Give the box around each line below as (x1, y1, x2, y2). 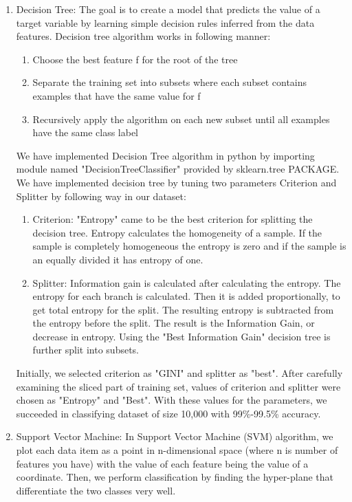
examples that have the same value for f (32, 88, 201, 102)
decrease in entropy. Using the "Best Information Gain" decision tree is (32, 329, 331, 343)
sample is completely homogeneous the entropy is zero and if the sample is (32, 239, 346, 253)
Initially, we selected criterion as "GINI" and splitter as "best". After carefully (16, 366, 343, 380)
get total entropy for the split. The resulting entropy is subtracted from (32, 302, 334, 316)
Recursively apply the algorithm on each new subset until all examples (32, 111, 330, 126)
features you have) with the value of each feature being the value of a (16, 456, 309, 470)
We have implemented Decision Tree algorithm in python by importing (16, 148, 315, 162)
